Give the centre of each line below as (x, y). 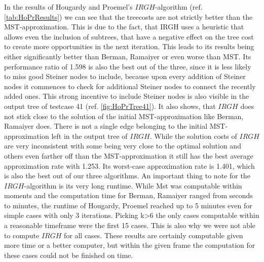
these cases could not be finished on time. (69, 255)
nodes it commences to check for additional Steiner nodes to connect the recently (130, 86)
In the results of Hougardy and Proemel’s (68, 7)
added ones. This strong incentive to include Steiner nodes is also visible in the (127, 96)
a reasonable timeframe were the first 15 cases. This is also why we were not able (130, 225)
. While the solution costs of (193, 136)
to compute (22, 235)
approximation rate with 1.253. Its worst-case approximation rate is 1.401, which (129, 165)
